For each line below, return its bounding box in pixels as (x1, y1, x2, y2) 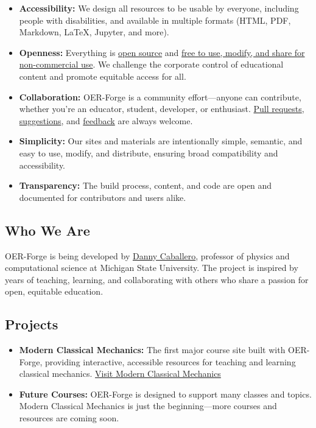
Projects (5, 315, 58, 334)
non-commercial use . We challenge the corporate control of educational (19, 58, 284, 71)
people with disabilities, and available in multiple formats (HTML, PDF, (19, 13, 291, 26)
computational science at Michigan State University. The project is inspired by (5, 261, 298, 274)
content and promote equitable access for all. (19, 69, 186, 82)
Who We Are (5, 220, 90, 239)
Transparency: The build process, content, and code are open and (19, 179, 272, 192)
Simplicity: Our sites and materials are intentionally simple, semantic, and (19, 135, 303, 147)
